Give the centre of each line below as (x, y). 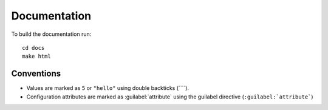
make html (36, 57)
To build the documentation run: (51, 34)
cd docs (33, 48)
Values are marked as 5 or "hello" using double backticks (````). (108, 88)
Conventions (36, 74)
